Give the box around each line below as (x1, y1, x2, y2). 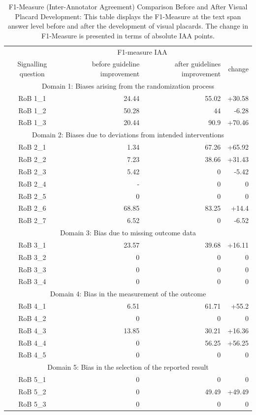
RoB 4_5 (18, 350, 46, 360)
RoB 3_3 (18, 264, 46, 274)
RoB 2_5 (18, 191, 46, 201)
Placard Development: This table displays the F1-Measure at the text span (15, 11, 241, 21)
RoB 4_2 (18, 313, 46, 323)
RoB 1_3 (18, 117, 46, 128)
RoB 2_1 (18, 142, 46, 152)
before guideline (92, 59, 140, 69)
